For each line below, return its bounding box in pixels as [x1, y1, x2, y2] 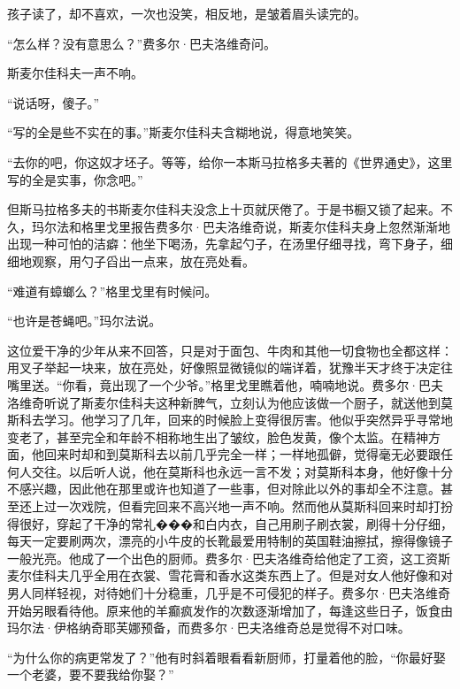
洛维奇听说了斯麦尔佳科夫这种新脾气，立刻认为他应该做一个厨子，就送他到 [7, 393, 441, 411]
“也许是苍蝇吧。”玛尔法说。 [7, 311, 162, 330]
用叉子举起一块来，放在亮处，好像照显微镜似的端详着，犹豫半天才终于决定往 [7, 358, 453, 377]
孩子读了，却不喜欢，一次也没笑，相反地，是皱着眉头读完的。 [7, 4, 366, 22]
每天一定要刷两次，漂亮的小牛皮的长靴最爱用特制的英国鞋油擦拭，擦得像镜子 [7, 532, 453, 550]
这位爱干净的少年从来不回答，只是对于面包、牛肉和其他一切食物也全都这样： [7, 341, 453, 359]
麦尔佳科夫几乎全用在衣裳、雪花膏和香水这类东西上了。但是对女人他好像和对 [7, 566, 453, 585]
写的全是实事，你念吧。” [7, 170, 143, 188]
